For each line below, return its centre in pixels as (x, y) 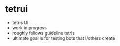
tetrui (16, 9)
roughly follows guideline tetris (44, 33)
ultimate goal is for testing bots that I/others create (64, 38)
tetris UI (20, 23)
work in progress (29, 27)
